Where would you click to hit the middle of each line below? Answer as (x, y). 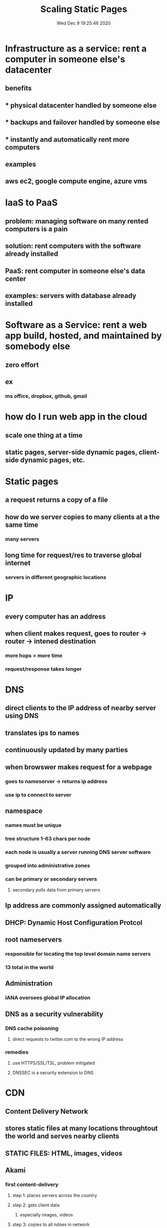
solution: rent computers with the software (73, 246)
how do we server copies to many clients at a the (83, 517)
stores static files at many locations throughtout (82, 1129)
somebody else (38, 346)
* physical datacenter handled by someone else (81, 105)
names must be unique (33, 825)
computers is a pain (36, 229)
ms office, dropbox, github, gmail (46, 396)
